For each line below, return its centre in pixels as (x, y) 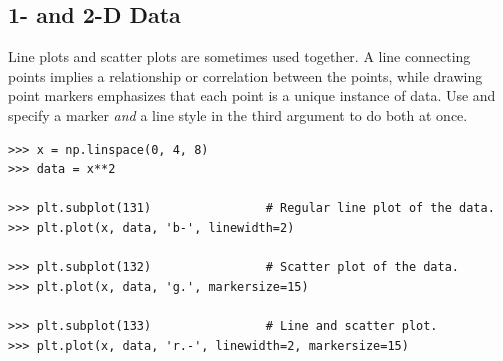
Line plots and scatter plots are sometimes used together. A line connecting (239, 56)
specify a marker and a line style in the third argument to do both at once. (238, 114)
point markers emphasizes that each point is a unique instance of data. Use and (252, 95)
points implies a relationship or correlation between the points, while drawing (245, 75)
